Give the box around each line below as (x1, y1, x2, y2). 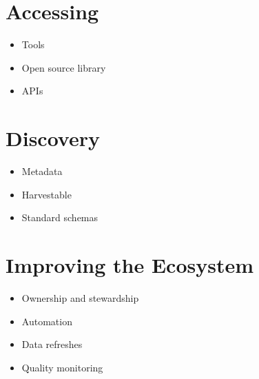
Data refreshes (21, 337, 83, 351)
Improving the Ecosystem (6, 251, 254, 278)
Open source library (21, 60, 106, 74)
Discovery (6, 124, 100, 152)
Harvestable (21, 187, 72, 201)
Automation (21, 314, 72, 328)
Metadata (21, 164, 63, 178)
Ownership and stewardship (21, 290, 139, 305)
